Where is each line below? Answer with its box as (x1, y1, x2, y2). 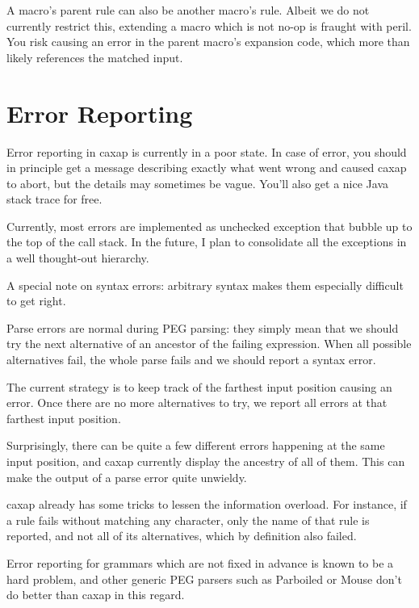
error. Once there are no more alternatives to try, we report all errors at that (6, 394, 388, 411)
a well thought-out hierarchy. (6, 249, 149, 266)
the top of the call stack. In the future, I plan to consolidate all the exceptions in (6, 233, 407, 250)
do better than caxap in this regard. (6, 586, 185, 603)
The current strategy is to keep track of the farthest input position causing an (6, 378, 392, 395)
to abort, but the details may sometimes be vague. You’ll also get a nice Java (6, 174, 388, 191)
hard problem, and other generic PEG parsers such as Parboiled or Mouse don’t (6, 570, 402, 587)
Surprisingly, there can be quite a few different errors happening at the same (6, 437, 385, 454)
